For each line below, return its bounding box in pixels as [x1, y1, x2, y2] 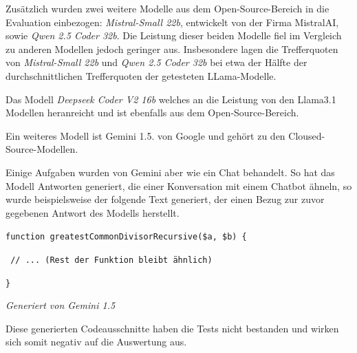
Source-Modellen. [6, 142, 78, 156]
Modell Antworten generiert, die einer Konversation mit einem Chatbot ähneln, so [6, 178, 352, 193]
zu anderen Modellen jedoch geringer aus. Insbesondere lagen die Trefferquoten [6, 41, 338, 56]
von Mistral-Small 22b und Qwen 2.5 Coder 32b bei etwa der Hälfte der [6, 55, 307, 69]
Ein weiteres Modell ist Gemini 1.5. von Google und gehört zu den [6, 128, 285, 142]
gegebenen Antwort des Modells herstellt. [6, 205, 180, 220]
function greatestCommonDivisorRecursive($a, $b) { [6, 232, 247, 242]
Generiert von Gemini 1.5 [6, 298, 116, 312]
